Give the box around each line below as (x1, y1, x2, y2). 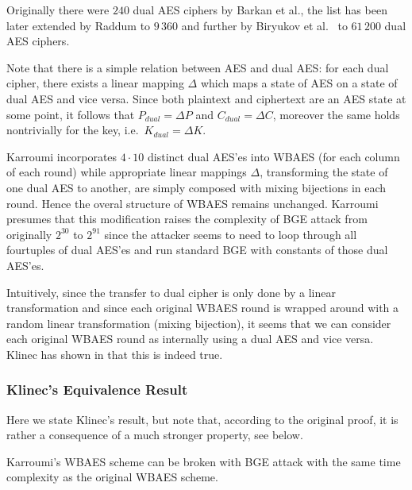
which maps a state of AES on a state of (200, 75, 398, 91)
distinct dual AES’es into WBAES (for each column (147, 148, 400, 164)
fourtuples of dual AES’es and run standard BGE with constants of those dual (6, 241, 388, 258)
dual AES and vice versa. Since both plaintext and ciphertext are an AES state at (6, 90, 406, 106)
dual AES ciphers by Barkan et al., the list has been (133, 2, 387, 17)
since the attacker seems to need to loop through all (104, 226, 357, 242)
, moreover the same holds (272, 106, 400, 122)
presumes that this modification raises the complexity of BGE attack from (6, 210, 368, 227)
